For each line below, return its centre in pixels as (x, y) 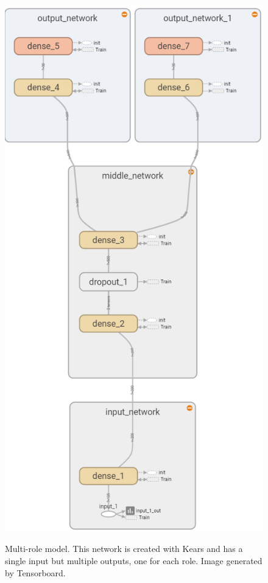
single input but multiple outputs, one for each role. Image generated (134, 561)
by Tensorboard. (35, 572)
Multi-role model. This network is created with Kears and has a (124, 549)
